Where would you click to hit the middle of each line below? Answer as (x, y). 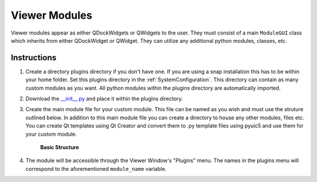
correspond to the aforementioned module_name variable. (96, 169)
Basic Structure (60, 147)
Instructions (34, 58)
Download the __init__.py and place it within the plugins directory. (104, 99)
